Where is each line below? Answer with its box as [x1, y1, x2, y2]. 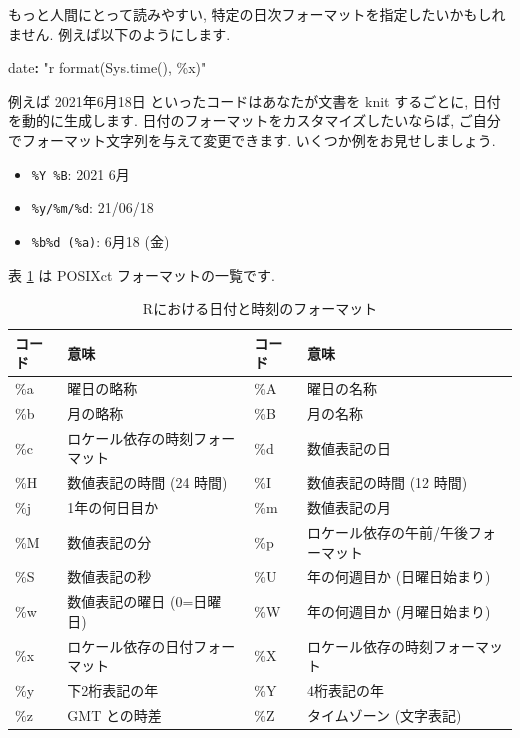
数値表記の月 [306, 497, 391, 518]
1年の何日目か [67, 497, 159, 518]
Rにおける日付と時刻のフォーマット [142, 298, 378, 319]
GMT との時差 [67, 704, 162, 725]
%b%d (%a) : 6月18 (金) [31, 230, 170, 251]
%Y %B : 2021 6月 [31, 163, 130, 184]
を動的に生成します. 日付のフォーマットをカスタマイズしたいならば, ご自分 [8, 110, 501, 131]
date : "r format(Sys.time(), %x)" [8, 57, 207, 78]
